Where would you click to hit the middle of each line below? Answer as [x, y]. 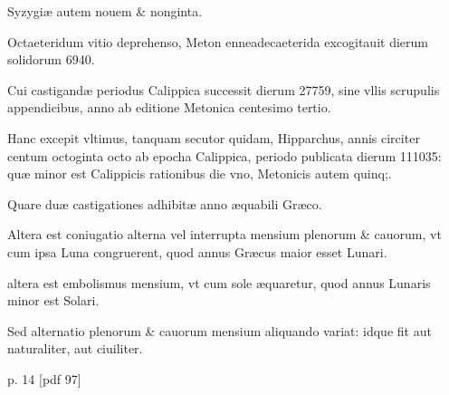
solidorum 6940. [51, 59]
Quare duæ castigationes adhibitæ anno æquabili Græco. [165, 203]
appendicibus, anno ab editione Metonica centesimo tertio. [169, 107]
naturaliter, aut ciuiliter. [75, 348]
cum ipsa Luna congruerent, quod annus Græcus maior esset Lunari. [197, 251]
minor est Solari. [53, 300]
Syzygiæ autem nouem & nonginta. [105, 11]
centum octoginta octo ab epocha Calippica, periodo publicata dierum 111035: [224, 155]
